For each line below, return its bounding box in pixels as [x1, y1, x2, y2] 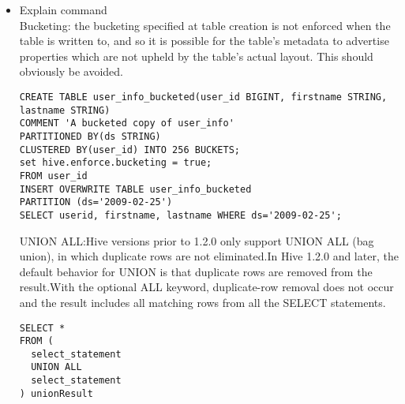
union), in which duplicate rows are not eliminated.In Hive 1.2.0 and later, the [19, 248, 399, 264]
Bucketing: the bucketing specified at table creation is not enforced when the [19, 17, 391, 33]
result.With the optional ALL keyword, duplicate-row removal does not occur [19, 279, 394, 295]
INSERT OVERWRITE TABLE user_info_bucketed [19, 183, 252, 195]
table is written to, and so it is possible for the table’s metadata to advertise [19, 32, 389, 49]
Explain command [19, 2, 107, 17]
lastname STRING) [19, 104, 111, 116]
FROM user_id [19, 170, 88, 181]
